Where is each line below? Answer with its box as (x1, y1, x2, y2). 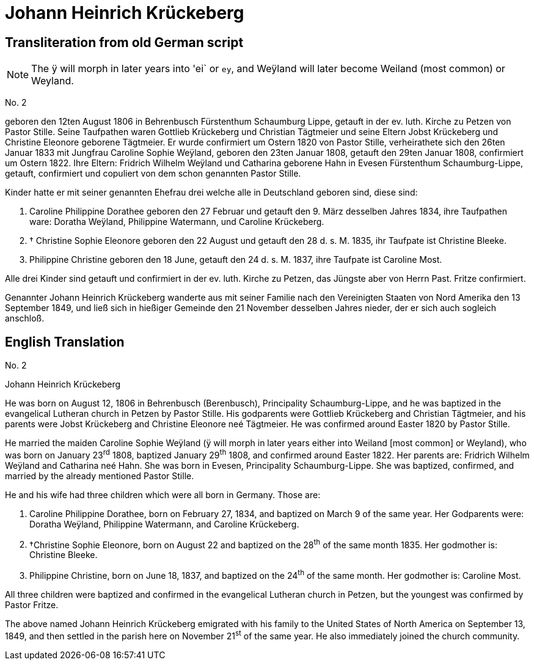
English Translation (5, 334, 125, 350)
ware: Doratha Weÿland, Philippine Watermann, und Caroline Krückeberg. (29, 216, 324, 227)
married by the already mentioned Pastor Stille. (5, 470, 194, 481)
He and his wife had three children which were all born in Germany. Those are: (5, 489, 321, 500)
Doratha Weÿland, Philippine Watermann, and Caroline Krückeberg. (29, 518, 299, 529)
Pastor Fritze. (5, 599, 59, 610)
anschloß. (5, 313, 45, 324)
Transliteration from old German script (5, 34, 244, 50)
